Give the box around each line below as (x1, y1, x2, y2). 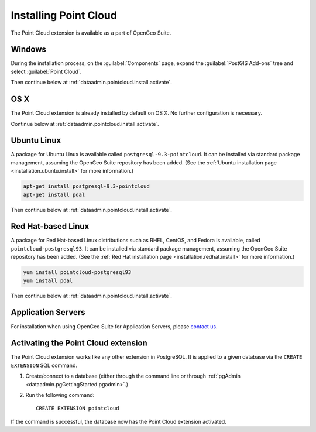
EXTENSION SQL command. (11, 362, 77, 369)
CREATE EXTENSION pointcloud (36, 405, 119, 412)
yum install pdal (23, 277, 73, 284)
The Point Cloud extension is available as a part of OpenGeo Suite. (11, 29, 171, 36)
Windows (11, 44, 46, 54)
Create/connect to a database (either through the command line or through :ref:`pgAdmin (25, 372, 241, 380)
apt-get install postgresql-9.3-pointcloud (23, 183, 150, 190)
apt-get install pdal (23, 191, 85, 198)
